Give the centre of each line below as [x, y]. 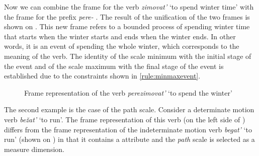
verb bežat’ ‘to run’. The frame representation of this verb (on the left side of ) [125, 119]
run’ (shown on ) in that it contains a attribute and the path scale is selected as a [129, 139]
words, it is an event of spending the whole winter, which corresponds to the [122, 46]
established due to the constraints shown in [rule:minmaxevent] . [102, 76]
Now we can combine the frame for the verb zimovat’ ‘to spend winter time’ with [129, 7]
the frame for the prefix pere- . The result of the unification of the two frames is [127, 16]
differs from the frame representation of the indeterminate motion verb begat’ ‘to [128, 129]
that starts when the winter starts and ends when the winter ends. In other [120, 36]
